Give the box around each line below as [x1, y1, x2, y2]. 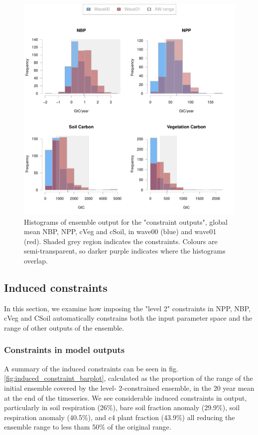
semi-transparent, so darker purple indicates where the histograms [24, 246, 226, 256]
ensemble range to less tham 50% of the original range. [4, 422, 171, 432]
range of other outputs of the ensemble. [4, 322, 124, 333]
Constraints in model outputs [4, 344, 125, 356]
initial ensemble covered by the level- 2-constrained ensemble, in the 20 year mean [4, 382, 255, 393]
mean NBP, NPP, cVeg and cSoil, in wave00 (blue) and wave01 [24, 226, 217, 237]
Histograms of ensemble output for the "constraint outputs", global [24, 216, 228, 227]
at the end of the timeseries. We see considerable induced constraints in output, [4, 392, 247, 403]
